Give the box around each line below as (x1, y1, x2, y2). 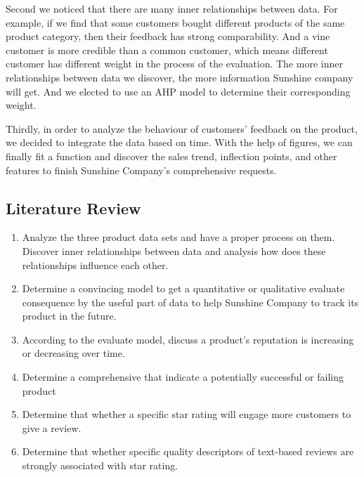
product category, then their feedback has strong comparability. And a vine (6, 29, 330, 44)
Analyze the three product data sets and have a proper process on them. (22, 230, 335, 244)
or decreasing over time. (22, 346, 125, 360)
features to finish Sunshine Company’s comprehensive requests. (6, 162, 277, 177)
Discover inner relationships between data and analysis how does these (22, 243, 326, 258)
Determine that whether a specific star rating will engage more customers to (22, 407, 351, 422)
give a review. (22, 420, 82, 435)
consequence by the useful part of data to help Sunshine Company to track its (22, 294, 359, 309)
